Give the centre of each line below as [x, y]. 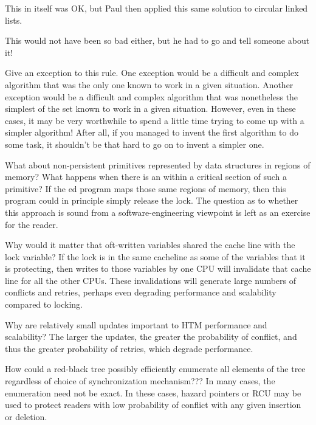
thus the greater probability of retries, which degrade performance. [129, 348]
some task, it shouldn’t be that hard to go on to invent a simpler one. [135, 144]
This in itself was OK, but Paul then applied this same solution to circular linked [156, 8]
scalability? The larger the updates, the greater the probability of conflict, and [151, 337]
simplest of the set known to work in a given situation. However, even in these [150, 109]
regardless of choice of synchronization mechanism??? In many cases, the [140, 381]
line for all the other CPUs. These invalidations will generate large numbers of [151, 280]
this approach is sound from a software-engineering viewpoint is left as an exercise [158, 212]
